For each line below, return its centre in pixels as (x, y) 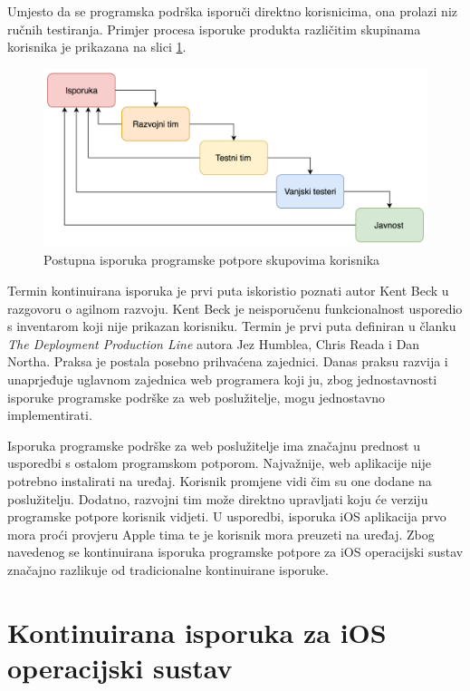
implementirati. (50, 415)
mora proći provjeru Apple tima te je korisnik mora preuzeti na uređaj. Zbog (221, 534)
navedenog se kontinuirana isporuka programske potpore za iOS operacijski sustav (235, 552)
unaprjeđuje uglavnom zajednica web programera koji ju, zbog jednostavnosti (222, 380)
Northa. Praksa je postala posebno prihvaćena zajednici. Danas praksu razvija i (228, 361)
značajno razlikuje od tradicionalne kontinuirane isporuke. (168, 569)
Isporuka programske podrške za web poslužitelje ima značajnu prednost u (214, 445)
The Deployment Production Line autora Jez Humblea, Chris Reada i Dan (214, 343)
